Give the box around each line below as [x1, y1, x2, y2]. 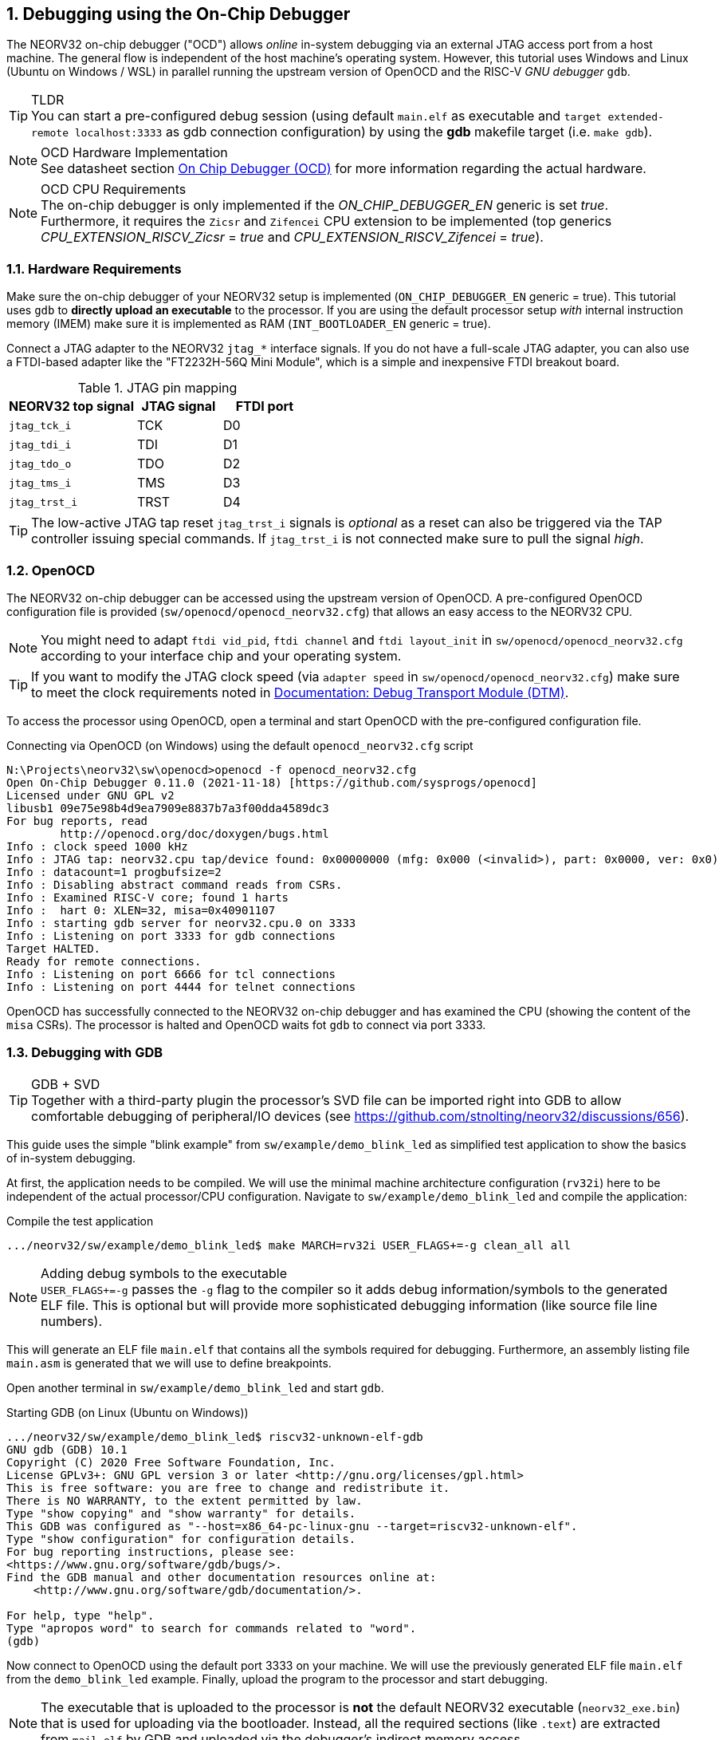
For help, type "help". [6, 1608, 155, 1622]
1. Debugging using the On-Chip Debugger [6, 4, 351, 24]
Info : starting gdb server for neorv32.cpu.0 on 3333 [6, 916, 356, 929]
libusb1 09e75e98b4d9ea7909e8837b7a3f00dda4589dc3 [6, 801, 329, 815]
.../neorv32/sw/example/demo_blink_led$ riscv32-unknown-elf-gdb [6, 1430, 423, 1443]
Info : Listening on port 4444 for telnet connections [6, 980, 356, 993]
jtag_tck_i [9, 419, 72, 432]
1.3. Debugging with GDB [6, 1044, 163, 1061]
